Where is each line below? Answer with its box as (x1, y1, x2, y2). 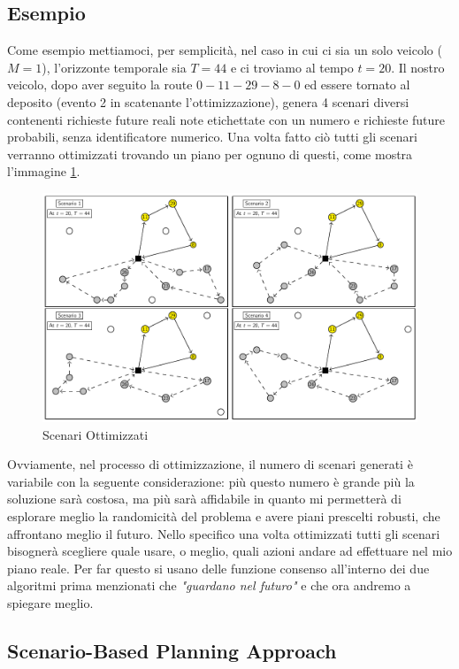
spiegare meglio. (7, 593, 94, 611)
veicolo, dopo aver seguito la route (7, 75, 193, 94)
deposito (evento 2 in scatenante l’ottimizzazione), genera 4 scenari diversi (7, 92, 409, 111)
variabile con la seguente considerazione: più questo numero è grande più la (7, 472, 415, 490)
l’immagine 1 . (7, 162, 80, 181)
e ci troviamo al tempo (230, 58, 354, 76)
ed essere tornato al (304, 75, 410, 94)
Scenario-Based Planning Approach (7, 636, 337, 664)
